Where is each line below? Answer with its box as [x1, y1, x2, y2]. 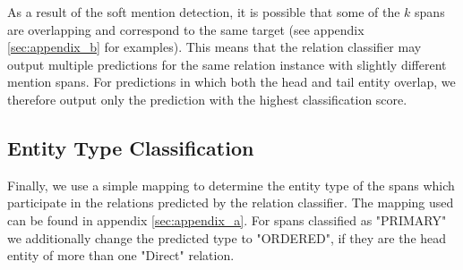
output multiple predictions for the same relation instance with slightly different [7, 55, 447, 73]
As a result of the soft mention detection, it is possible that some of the [7, 3, 400, 21]
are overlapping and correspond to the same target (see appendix [7, 20, 364, 38]
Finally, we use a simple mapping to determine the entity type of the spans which [7, 175, 455, 194]
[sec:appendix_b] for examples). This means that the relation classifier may [7, 38, 422, 56]
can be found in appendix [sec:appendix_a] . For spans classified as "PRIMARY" [7, 210, 447, 229]
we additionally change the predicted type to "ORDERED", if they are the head [7, 228, 447, 247]
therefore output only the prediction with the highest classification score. [7, 89, 407, 108]
